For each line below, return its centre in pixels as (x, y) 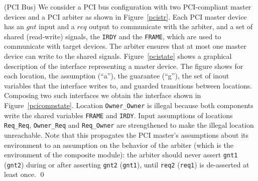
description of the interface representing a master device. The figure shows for (124, 66)
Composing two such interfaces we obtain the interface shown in (103, 95)
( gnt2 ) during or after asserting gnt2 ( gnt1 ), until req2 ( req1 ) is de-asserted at (127, 164)
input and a (57, 26)
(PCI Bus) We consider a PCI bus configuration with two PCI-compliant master (128, 7)
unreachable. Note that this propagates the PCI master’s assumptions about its (126, 134)
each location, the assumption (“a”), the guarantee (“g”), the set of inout (117, 76)
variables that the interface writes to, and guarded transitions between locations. (128, 85)
